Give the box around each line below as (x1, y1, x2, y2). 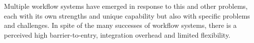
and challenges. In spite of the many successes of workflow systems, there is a (4, 20, 237, 30)
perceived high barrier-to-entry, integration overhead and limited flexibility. (4, 29, 231, 40)
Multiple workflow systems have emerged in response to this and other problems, (4, 1, 248, 11)
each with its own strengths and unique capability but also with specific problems (4, 10, 250, 21)
